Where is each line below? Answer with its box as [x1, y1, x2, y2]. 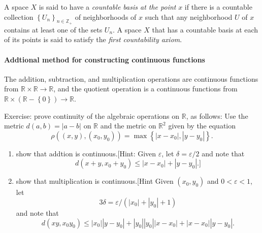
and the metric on [100, 120, 156, 131]
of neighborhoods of [75, 11, 137, 22]
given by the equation [168, 120, 236, 131]
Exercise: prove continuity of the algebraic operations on [4, 110, 180, 121]
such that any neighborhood [145, 11, 233, 22]
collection [4, 11, 34, 22]
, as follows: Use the [186, 110, 248, 121]
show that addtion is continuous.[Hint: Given [16, 148, 156, 158]
